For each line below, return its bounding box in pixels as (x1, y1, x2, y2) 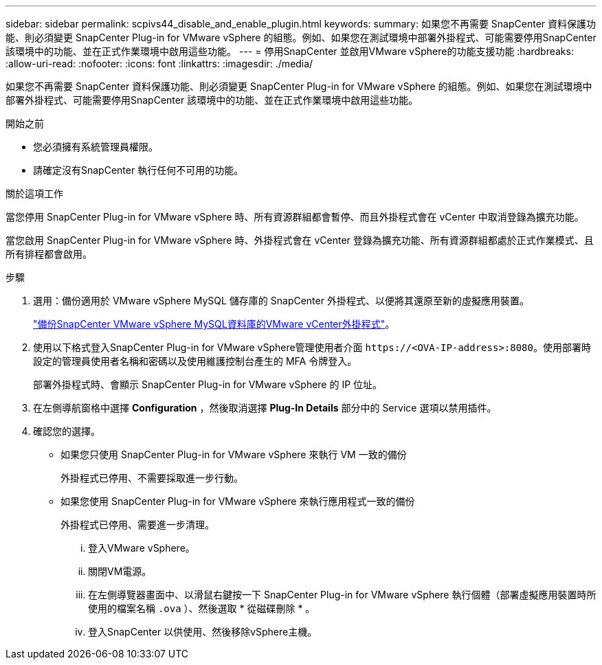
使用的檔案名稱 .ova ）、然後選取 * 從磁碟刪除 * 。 (88, 602, 315, 614)
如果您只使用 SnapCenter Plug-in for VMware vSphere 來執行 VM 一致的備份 (60, 449, 407, 460)
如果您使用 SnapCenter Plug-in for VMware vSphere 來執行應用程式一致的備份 (60, 495, 415, 507)
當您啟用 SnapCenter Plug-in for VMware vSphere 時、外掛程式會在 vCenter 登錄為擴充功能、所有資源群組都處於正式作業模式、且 (5, 234, 594, 246)
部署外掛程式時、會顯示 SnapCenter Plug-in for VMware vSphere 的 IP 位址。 (33, 379, 383, 390)
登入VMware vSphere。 (88, 542, 195, 554)
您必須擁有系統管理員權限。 (33, 141, 158, 153)
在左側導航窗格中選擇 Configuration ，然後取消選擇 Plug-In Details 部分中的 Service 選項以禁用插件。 (33, 402, 497, 414)
